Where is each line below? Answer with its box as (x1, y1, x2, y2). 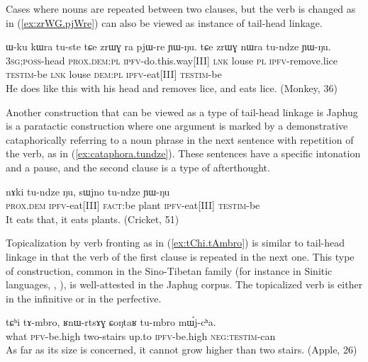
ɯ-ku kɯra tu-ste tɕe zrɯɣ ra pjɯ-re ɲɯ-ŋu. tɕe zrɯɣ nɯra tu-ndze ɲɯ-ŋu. (6, 39, 331, 54)
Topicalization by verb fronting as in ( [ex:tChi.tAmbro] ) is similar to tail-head (6, 235, 345, 250)
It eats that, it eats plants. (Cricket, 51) (6, 211, 179, 226)
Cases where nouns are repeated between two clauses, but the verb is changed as (6, 1, 356, 16)
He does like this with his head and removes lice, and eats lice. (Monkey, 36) (6, 80, 338, 95)
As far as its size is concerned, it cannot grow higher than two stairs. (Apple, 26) (6, 342, 357, 357)
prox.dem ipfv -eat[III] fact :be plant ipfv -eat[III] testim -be (6, 198, 260, 213)
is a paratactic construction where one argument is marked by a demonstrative (6, 118, 348, 133)
